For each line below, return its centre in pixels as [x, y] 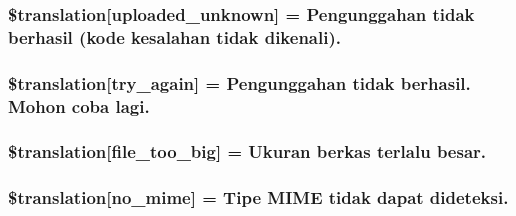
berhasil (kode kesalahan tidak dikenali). [174, 36]
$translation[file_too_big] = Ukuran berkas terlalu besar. [247, 151]
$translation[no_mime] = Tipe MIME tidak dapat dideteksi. [258, 197]
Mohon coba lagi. [79, 105]
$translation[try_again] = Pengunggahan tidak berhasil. [239, 82]
